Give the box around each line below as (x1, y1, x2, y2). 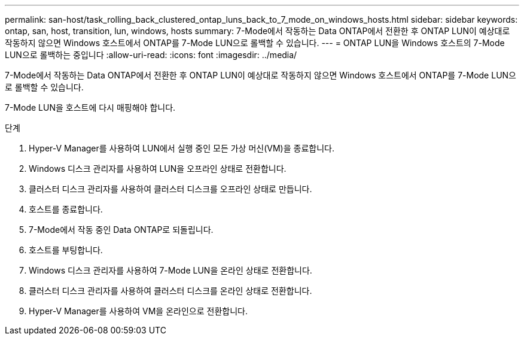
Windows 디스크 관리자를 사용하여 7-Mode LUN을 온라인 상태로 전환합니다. (29, 265, 312, 275)
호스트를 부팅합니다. (29, 245, 103, 255)
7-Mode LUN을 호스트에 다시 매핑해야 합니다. (5, 102, 176, 113)
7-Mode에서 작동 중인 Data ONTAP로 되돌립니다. (29, 224, 214, 235)
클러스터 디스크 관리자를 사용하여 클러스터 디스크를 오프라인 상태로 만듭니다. (29, 184, 312, 194)
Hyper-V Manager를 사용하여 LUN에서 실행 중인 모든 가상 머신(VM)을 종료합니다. (29, 143, 334, 153)
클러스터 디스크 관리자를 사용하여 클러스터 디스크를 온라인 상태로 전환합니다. (29, 286, 312, 296)
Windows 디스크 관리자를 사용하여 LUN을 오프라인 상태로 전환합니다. (29, 163, 287, 174)
